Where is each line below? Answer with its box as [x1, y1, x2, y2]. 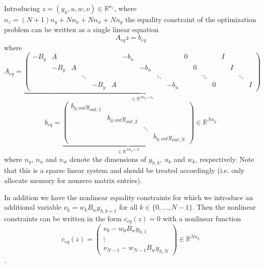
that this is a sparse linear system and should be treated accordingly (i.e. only [4, 165, 245, 175]
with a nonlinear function [162, 213, 241, 224]
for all [119, 202, 138, 212]
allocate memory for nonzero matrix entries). [4, 175, 142, 186]
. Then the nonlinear [192, 202, 256, 212]
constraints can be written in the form [4, 213, 122, 224]
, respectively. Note [195, 153, 254, 164]
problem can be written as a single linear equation [4, 24, 159, 35]
